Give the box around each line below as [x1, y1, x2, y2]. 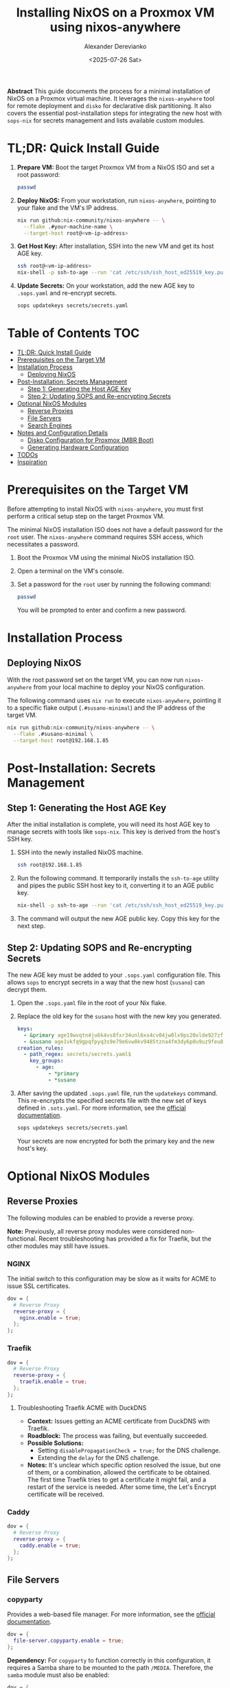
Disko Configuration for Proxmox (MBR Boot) [27, 436, 154, 444]
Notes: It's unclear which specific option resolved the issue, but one [27, 1461, 221, 1469]
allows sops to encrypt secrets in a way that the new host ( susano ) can [7, 978, 205, 986]
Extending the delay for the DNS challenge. [37, 1453, 160, 1462]
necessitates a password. [7, 540, 80, 548]
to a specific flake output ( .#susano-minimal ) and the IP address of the [7, 704, 206, 712]
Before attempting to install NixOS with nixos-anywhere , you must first [7, 505, 204, 513]
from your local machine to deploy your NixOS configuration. [33, 683, 205, 691]
